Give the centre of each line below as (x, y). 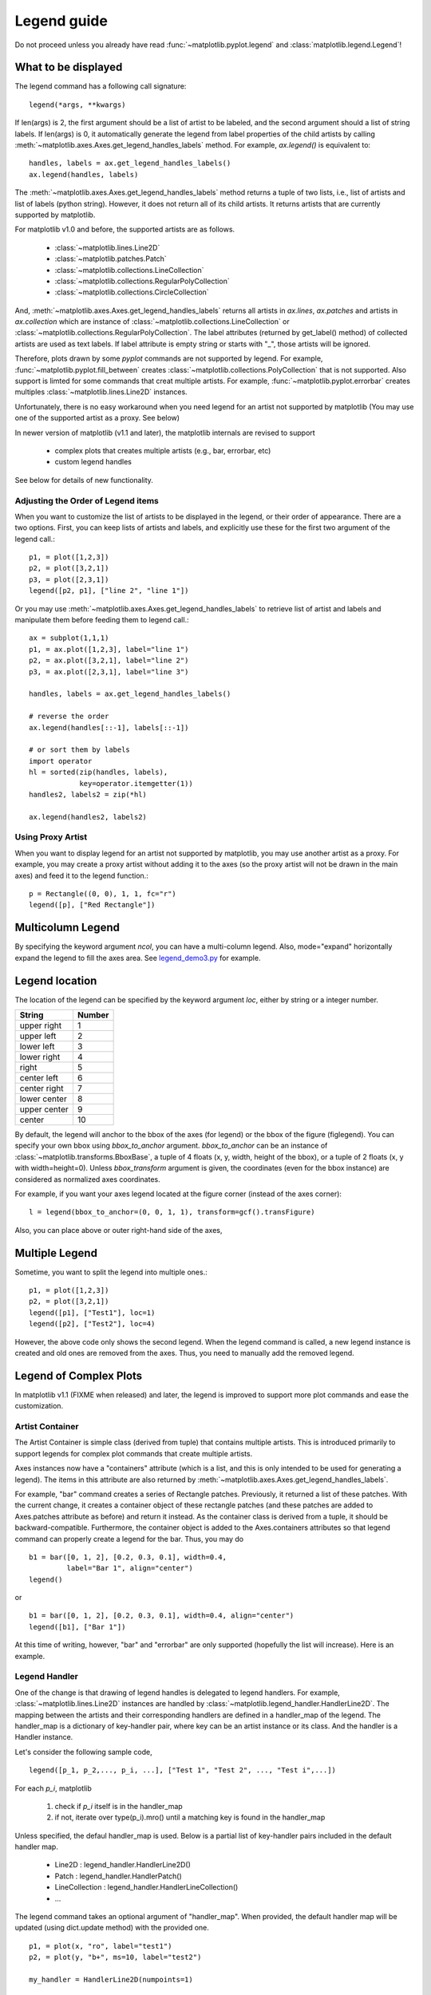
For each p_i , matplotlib (53, 1788)
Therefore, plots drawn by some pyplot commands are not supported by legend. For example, (169, 358)
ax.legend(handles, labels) (84, 174)
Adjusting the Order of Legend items (87, 500)
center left (39, 1077)
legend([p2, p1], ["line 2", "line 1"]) (109, 591)
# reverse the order (69, 717)
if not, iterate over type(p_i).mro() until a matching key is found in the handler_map (190, 1817)
